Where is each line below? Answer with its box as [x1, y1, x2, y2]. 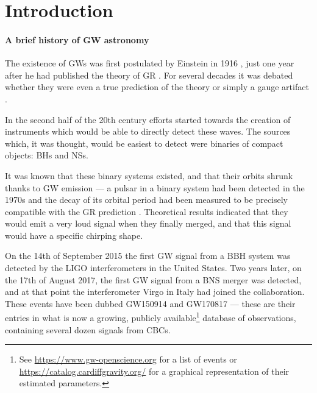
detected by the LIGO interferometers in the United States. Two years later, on [5, 261, 302, 274]
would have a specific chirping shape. [5, 228, 143, 241]
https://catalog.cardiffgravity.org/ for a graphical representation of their [19, 364, 290, 377]
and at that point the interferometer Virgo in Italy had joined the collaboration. [5, 285, 305, 298]
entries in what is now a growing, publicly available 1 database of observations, [5, 310, 296, 324]
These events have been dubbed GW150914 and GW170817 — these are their [5, 297, 296, 310]
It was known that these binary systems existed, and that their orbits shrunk [5, 169, 293, 182]
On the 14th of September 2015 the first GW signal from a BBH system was [5, 249, 291, 262]
